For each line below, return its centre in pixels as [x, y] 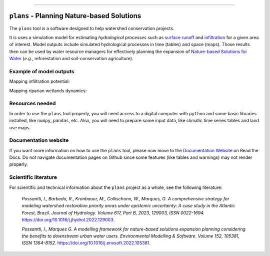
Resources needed [32, 104]
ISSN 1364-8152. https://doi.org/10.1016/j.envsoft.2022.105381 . [86, 243]
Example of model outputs [42, 71]
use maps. [20, 127]
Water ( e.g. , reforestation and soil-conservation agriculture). [71, 59]
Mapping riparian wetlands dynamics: [48, 91]
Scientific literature [33, 177]
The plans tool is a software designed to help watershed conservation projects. [92, 28]
